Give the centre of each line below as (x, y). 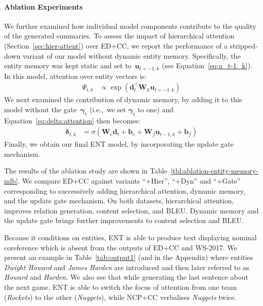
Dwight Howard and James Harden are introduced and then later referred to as (127, 267)
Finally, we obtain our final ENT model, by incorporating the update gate (119, 144)
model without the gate (40, 109)
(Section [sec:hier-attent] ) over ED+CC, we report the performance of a (116, 45)
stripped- (244, 45)
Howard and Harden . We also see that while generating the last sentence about (126, 277)
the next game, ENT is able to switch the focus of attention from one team (121, 287)
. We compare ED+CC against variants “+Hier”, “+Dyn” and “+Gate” (129, 181)
